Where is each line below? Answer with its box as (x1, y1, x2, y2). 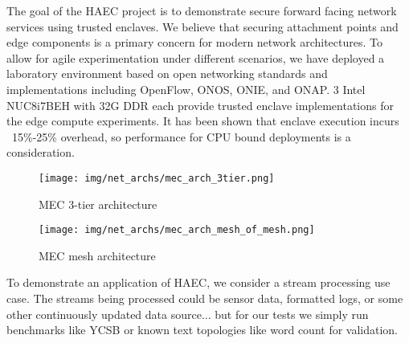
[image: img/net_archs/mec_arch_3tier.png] (39, 172, 275, 184)
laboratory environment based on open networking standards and (6, 65, 328, 82)
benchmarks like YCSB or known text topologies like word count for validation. (6, 321, 399, 338)
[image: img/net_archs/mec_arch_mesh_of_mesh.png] (39, 224, 315, 236)
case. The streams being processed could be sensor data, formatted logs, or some (6, 290, 403, 307)
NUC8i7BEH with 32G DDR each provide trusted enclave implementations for (6, 96, 394, 113)
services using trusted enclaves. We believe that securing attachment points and (6, 18, 399, 35)
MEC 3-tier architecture (39, 195, 157, 212)
